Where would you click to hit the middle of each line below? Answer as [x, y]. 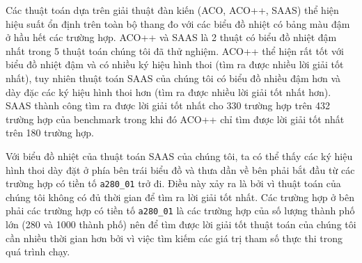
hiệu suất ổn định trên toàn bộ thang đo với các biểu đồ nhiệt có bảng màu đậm [178, 23]
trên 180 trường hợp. [50, 133]
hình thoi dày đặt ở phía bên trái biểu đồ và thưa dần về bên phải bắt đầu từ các [180, 169]
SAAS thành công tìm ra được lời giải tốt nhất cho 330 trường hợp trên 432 [168, 105]
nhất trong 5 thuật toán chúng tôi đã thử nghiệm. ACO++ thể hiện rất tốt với [175, 50]
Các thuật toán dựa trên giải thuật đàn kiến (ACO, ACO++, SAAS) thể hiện [172, 10]
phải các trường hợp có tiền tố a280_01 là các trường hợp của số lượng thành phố [180, 210]
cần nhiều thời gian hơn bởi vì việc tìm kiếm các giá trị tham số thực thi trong [174, 238]
